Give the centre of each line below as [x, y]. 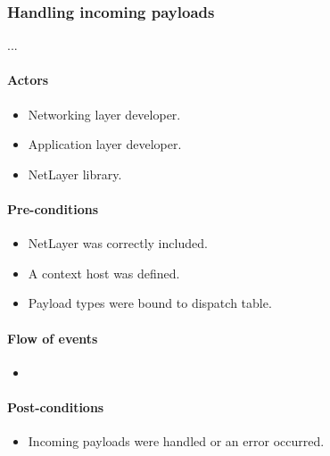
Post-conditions [56, 406]
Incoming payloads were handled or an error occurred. [176, 441]
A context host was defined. [104, 273]
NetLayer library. [75, 174]
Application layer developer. [105, 144]
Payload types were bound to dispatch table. [150, 303]
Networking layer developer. [104, 114]
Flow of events [53, 338]
